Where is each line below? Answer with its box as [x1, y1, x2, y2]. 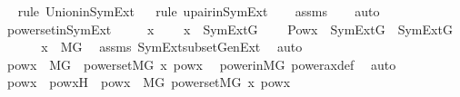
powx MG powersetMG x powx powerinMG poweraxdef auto [6, 54, 396, 73]
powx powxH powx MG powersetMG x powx [6, 73, 291, 92]
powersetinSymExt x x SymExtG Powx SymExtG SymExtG [6, 19, 453, 38]
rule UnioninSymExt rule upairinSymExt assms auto [17, 2, 380, 20]
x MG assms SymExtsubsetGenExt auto [41, 37, 303, 56]
